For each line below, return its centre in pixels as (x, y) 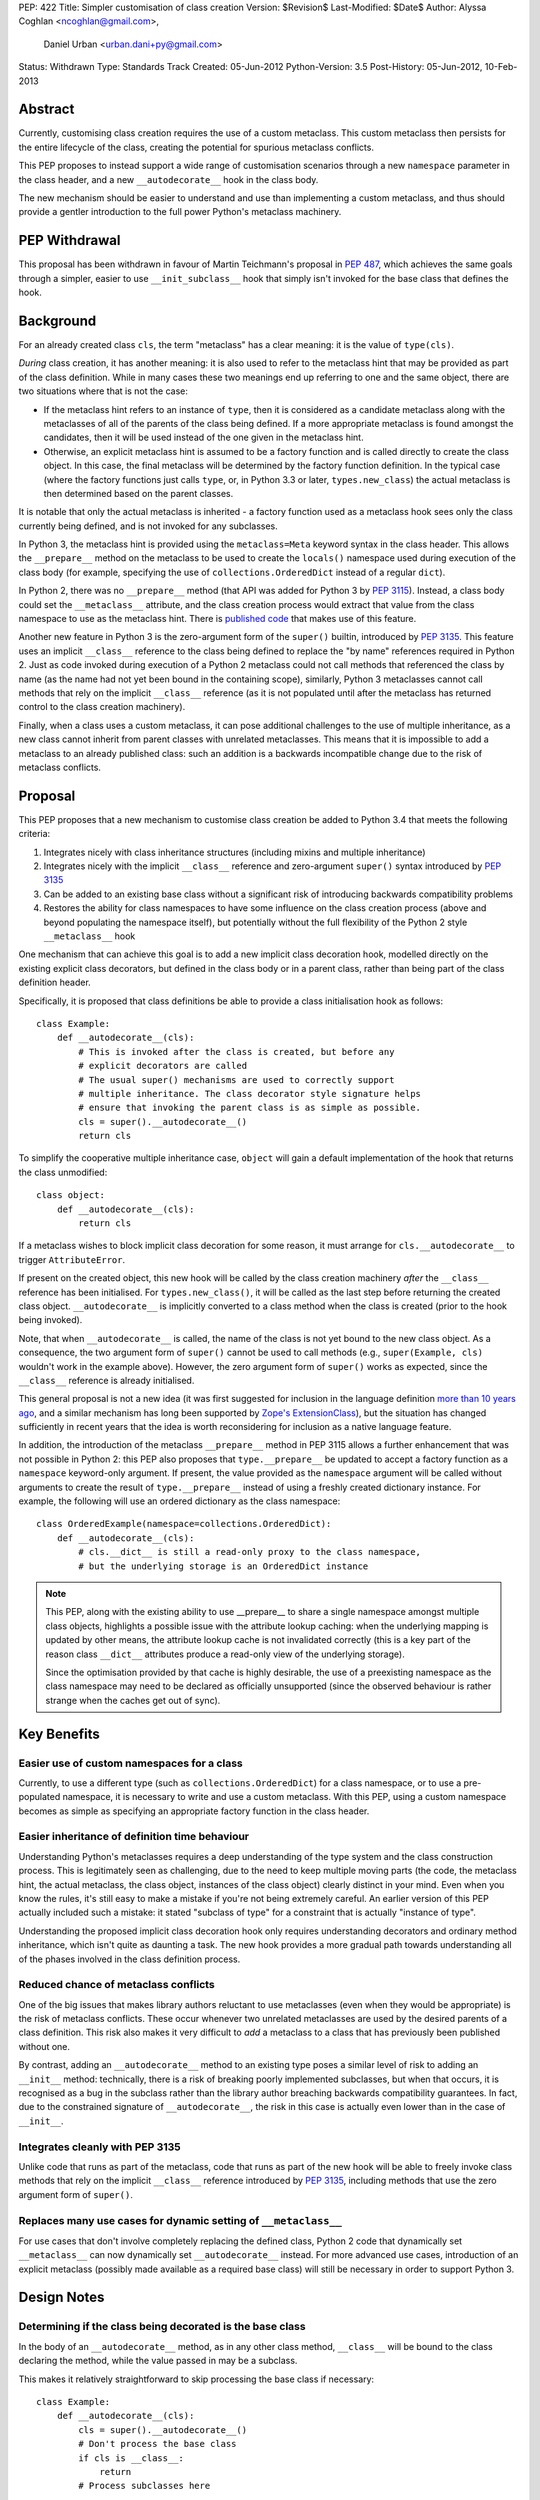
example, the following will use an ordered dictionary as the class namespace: (179, 1501)
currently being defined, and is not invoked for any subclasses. (148, 526)
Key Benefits (59, 1733)
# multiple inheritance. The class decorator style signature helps (250, 1093)
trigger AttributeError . (71, 1259)
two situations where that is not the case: (103, 391)
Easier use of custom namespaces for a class (131, 1763)
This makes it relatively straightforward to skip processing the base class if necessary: (196, 2379)
